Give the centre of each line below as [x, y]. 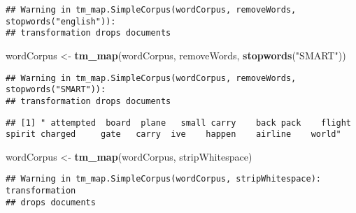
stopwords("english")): [61, 21]
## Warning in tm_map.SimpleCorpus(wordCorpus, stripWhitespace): [164, 179]
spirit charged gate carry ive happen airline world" [173, 134]
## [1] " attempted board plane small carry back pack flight [178, 123]
